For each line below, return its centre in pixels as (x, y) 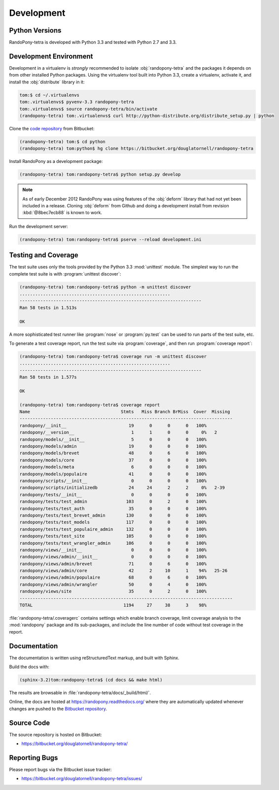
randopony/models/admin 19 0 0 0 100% (113, 446)
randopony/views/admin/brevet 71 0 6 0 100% (113, 564)
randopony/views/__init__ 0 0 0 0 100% (113, 550)
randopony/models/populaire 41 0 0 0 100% (113, 474)
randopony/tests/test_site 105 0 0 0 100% (113, 536)
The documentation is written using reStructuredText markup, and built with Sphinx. (94, 658)
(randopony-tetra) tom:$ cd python (62, 141)
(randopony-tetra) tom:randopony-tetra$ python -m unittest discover (105, 287)
